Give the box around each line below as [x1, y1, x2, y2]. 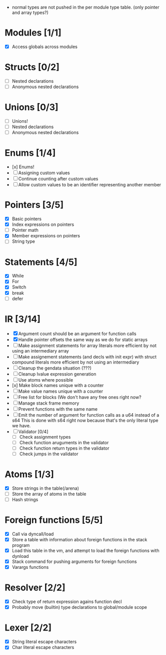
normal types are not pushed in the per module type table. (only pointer [11, 5, 159, 10]
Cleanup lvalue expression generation [18, 371, 96, 377]
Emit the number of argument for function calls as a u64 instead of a [18, 412, 159, 418]
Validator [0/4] [18, 428, 48, 435]
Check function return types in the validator [19, 445, 109, 451]
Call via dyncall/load [11, 531, 54, 537]
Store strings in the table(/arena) [11, 485, 79, 491]
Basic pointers [11, 216, 42, 222]
